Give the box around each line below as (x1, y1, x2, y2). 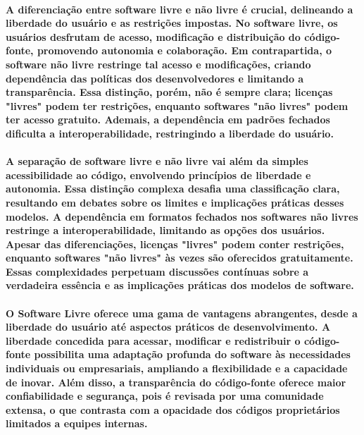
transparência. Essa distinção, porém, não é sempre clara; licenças (6, 85, 333, 99)
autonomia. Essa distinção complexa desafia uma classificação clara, (6, 181, 340, 196)
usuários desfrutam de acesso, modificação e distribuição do (6, 29, 301, 44)
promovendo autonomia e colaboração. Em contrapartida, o (37, 43, 332, 58)
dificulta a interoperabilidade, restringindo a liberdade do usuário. (6, 125, 334, 140)
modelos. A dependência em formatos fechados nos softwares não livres (6, 209, 358, 223)
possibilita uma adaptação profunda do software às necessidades (34, 347, 351, 362)
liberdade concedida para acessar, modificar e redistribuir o (6, 333, 301, 348)
